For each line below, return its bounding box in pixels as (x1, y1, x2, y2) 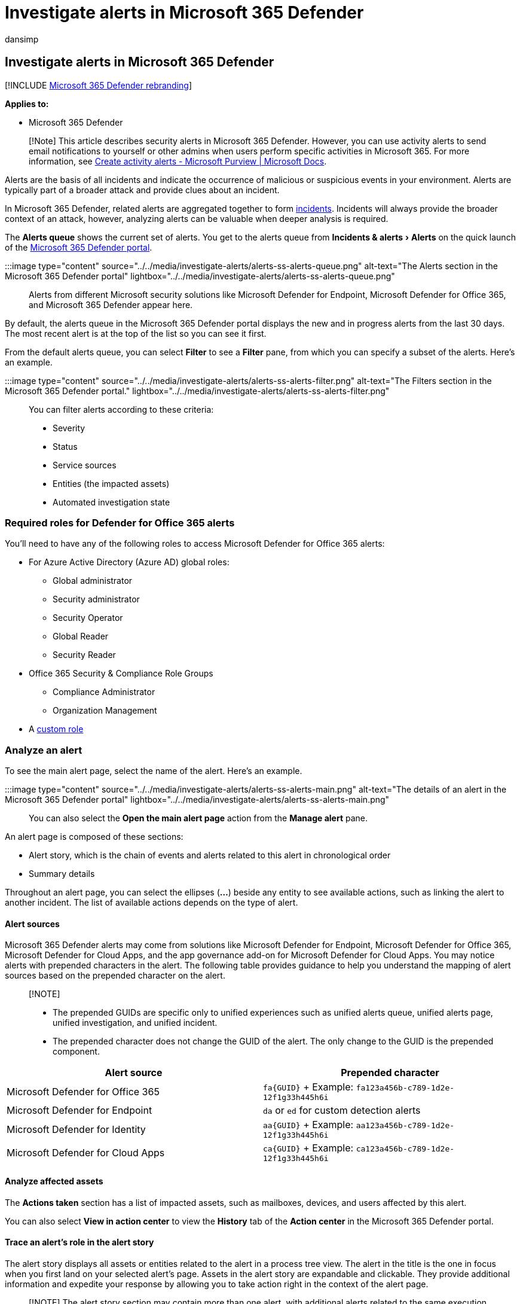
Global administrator (53, 575, 133, 586)
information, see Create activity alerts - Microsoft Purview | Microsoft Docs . (29, 156, 327, 166)
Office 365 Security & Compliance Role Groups (29, 668, 213, 679)
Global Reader (53, 631, 109, 642)
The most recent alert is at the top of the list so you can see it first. (5, 328, 267, 339)
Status (53, 441, 78, 452)
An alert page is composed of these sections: (5, 831, 183, 842)
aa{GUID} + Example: (263, 1119, 354, 1131)
